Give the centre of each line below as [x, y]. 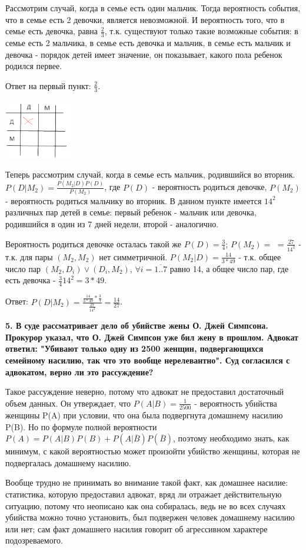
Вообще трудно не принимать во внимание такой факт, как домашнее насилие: [147, 482]
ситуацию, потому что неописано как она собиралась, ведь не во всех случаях [146, 505]
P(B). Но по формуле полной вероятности [81, 426]
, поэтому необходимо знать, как [231, 438]
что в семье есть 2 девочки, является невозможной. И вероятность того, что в [145, 19]
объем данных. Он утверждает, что [68, 403]
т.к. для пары [29, 256]
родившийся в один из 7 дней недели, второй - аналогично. [112, 224]
